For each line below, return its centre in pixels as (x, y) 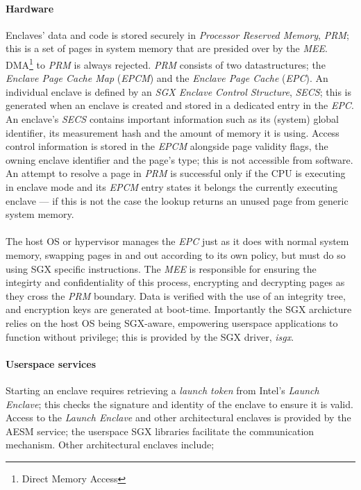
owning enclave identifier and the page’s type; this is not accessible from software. (179, 159)
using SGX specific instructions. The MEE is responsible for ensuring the (161, 268)
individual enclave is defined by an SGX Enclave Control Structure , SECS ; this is (179, 91)
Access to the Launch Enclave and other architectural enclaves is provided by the (178, 417)
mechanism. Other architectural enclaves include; (110, 445)
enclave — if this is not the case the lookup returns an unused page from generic (177, 200)
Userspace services (51, 363)
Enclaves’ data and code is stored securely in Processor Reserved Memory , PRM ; (177, 34)
